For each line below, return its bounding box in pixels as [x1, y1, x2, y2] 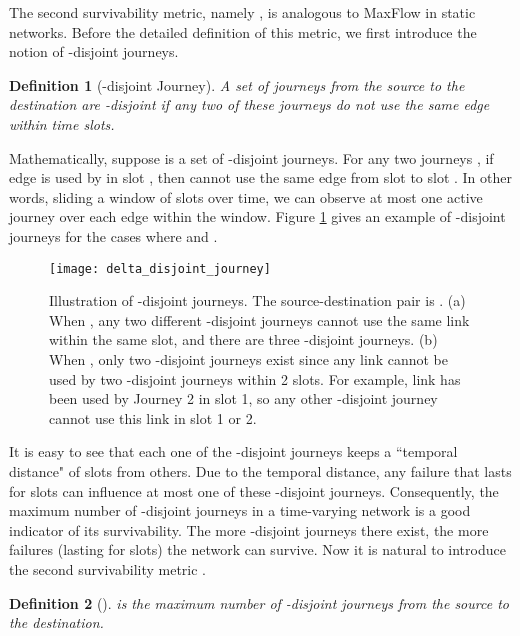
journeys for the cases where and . [9, 225, 218, 246]
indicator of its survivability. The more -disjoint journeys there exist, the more [9, 519, 489, 540]
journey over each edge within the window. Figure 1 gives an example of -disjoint [9, 206, 506, 227]
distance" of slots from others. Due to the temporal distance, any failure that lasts [9, 460, 512, 481]
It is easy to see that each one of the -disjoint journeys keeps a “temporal [9, 441, 458, 462]
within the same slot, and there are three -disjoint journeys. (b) [49, 329, 438, 350]
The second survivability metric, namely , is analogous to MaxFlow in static [9, 2, 476, 22]
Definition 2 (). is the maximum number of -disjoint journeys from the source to [9, 592, 509, 613]
